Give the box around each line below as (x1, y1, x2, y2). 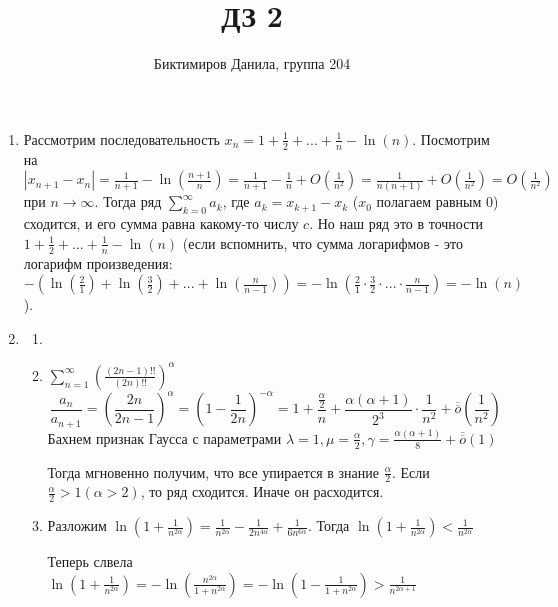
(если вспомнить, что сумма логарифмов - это (182, 232, 463, 253)
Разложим (47, 515, 107, 536)
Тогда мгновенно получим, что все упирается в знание (47, 461, 380, 482)
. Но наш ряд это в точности (309, 213, 484, 234)
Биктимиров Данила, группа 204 (153, 53, 351, 74)
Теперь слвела (47, 551, 133, 572)
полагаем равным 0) (376, 191, 499, 212)
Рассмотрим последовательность (23, 128, 220, 149)
